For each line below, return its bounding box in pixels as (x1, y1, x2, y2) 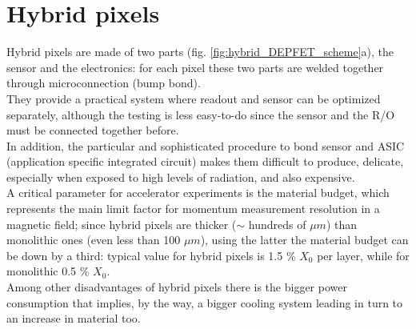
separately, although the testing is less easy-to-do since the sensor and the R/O (6, 106, 395, 122)
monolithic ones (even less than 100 (6, 231, 181, 248)
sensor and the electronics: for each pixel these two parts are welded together (6, 58, 384, 75)
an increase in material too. (6, 310, 141, 327)
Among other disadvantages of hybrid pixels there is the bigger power (6, 279, 347, 295)
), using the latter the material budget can (200, 231, 409, 248)
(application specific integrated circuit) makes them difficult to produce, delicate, (6, 153, 404, 170)
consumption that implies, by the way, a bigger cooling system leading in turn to (6, 294, 403, 311)
